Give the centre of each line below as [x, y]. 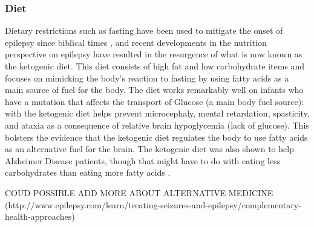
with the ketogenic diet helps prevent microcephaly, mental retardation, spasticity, [157, 113]
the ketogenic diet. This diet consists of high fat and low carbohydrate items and [155, 66]
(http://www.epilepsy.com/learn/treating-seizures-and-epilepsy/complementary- [153, 204]
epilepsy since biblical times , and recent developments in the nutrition [136, 42]
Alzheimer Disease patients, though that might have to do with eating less [143, 160]
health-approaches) [40, 216]
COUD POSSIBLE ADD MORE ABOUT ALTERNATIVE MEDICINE [139, 192]
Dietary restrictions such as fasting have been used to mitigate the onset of [144, 30]
